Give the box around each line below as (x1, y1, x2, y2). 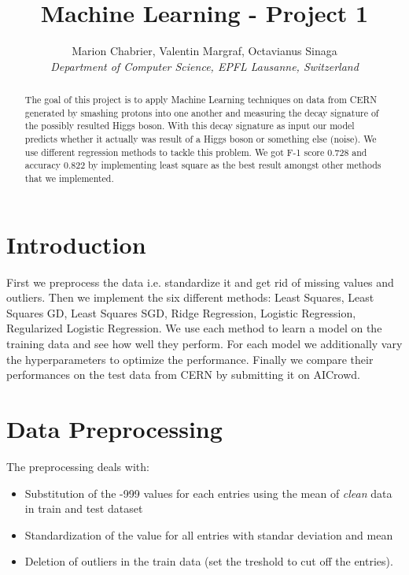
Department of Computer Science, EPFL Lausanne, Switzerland (50, 57, 359, 74)
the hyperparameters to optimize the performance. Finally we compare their (6, 351, 374, 367)
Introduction (6, 228, 146, 260)
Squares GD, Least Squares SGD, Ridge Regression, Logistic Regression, (6, 304, 356, 321)
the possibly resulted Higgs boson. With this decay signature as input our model (24, 119, 355, 132)
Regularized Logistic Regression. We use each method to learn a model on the (6, 320, 382, 336)
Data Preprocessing (6, 412, 223, 444)
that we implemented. (24, 172, 114, 185)
